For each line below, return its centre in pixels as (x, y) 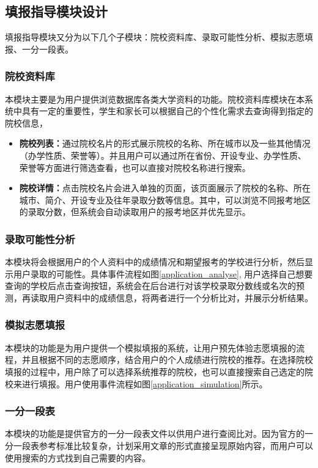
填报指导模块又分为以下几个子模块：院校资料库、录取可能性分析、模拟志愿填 (159, 37)
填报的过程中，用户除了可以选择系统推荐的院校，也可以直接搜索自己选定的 (155, 371)
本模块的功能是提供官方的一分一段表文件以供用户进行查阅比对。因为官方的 (155, 433)
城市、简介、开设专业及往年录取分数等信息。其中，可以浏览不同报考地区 (165, 199)
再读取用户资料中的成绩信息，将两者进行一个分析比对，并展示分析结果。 (167, 297)
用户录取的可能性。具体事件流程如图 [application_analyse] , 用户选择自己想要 (163, 273)
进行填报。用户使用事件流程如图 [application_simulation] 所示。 (145, 383)
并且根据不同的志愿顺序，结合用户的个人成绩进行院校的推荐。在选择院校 (167, 360)
